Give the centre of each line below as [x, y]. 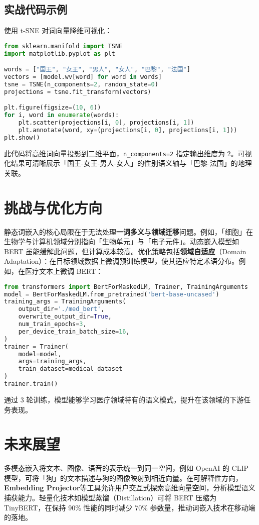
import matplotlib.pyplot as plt [60, 54]
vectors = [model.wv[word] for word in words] [83, 77]
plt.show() [22, 137]
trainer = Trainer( [36, 346]
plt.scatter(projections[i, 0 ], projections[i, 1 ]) [106, 123]
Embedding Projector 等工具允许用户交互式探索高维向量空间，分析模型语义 [130, 488]
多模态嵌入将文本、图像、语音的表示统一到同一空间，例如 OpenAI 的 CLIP [126, 468]
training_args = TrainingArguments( [65, 302]
